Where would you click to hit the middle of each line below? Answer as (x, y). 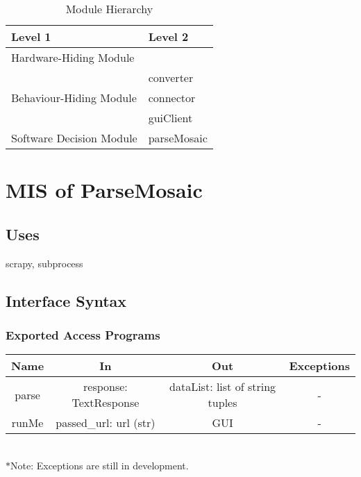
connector (172, 98)
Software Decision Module (74, 138)
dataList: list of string (223, 387)
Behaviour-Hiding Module (74, 98)
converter (171, 77)
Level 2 (168, 36)
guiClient (170, 118)
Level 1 (31, 36)
